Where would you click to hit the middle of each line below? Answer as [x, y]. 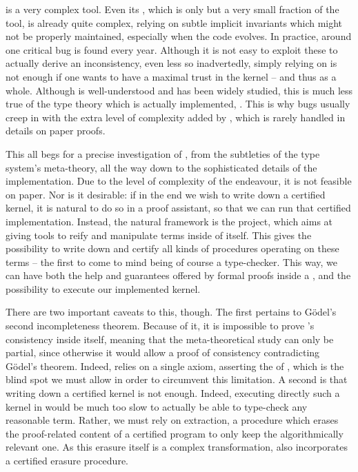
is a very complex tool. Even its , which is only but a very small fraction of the [172, 9]
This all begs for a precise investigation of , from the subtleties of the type [163, 153]
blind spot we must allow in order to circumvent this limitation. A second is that [177, 379]
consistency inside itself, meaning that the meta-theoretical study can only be [170, 339]
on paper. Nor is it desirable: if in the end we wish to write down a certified [166, 194]
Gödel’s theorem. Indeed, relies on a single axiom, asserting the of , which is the [175, 366]
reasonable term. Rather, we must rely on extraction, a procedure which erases [172, 420]
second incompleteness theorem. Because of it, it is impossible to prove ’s [160, 326]
